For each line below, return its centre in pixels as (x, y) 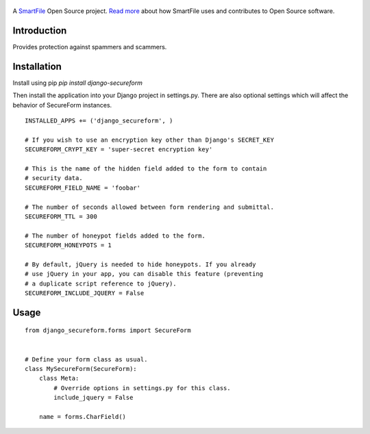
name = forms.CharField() (83, 417)
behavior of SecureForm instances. (62, 105)
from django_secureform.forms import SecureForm (108, 331)
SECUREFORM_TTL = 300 (61, 216)
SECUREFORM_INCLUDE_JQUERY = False (85, 293)
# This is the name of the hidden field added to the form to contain (146, 168)
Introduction (40, 30)
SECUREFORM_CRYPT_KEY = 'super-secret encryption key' (119, 150)
